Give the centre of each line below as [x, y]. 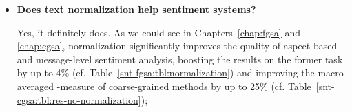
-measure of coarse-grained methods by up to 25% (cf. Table [184, 86]
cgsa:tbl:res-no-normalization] [79, 99]
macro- [332, 72]
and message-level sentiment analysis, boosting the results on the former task [180, 59]
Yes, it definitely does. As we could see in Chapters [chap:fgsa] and [158, 32]
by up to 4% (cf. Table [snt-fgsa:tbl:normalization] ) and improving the [166, 72]
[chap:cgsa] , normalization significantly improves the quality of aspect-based [177, 46]
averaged [35, 86]
